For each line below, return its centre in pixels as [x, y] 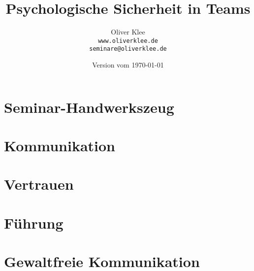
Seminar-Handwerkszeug [89, 107]
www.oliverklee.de [128, 41]
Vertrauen [39, 184]
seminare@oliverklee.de [128, 49]
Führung [34, 222]
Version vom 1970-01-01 [128, 65]
